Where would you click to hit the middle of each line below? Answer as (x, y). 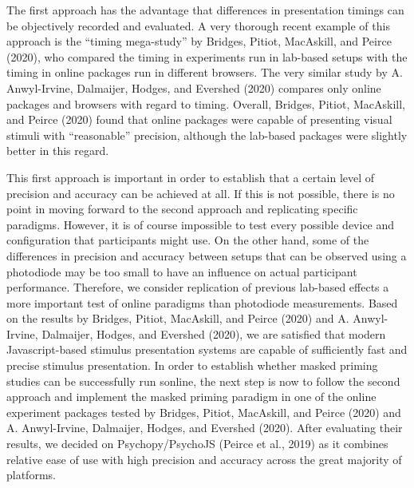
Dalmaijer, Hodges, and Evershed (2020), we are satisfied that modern (214, 333)
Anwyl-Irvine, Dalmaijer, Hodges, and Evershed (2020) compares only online (194, 87)
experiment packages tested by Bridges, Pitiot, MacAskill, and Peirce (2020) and (204, 412)
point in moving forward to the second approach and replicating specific (182, 209)
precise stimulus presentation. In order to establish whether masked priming (192, 365)
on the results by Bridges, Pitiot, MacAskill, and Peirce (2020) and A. (178, 318)
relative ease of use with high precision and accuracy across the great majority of (204, 459)
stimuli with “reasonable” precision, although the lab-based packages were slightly (207, 135)
